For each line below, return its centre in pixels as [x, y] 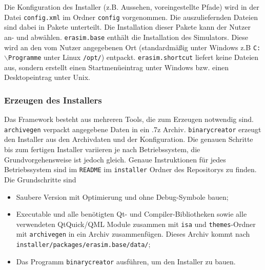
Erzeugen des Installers [53, 100]
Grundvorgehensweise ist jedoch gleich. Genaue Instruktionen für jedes [115, 159]
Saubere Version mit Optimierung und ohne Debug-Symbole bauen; [122, 196]
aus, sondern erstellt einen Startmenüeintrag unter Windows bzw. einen [117, 67]
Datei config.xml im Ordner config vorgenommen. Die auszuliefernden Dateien [131, 17]
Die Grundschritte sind [40, 179]
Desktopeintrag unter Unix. [47, 77]
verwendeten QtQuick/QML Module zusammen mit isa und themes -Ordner [136, 224]
